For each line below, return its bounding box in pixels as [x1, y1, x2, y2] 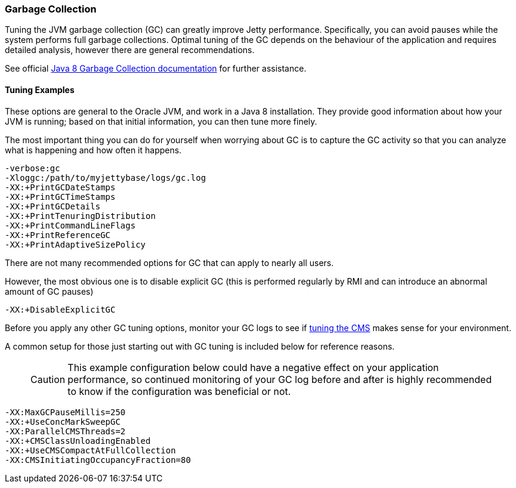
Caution [30, 373, 66, 385]
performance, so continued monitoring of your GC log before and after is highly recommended [67, 373, 492, 385]
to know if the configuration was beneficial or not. [67, 385, 291, 397]
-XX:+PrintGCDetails [5, 201, 101, 211]
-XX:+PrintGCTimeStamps [5, 192, 116, 202]
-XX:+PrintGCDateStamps [5, 182, 116, 192]
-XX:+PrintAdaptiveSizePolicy [5, 239, 146, 249]
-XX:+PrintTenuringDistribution [5, 211, 156, 221]
